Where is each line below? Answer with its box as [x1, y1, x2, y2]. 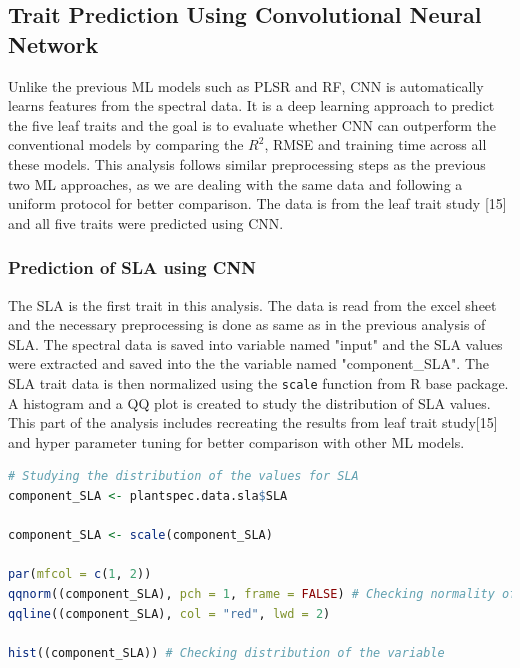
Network [8, 28, 99, 59]
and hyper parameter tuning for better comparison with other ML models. [8, 431, 465, 452]
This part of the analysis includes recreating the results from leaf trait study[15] [8, 412, 498, 433]
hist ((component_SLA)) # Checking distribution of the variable [8, 645, 445, 660]
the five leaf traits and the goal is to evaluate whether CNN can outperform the [8, 114, 496, 135]
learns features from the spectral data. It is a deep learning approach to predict [8, 95, 495, 116]
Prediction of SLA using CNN [8, 255, 256, 280]
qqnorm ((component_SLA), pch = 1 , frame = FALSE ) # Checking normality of [8, 586, 517, 601]
